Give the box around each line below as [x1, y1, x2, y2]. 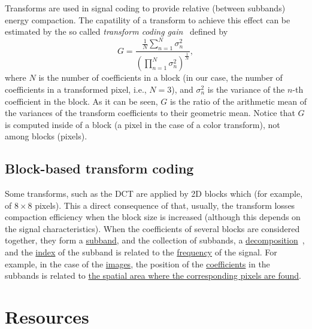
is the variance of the [207, 83, 285, 95]
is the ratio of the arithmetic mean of [169, 95, 307, 107]
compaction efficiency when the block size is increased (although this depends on [5, 211, 301, 223]
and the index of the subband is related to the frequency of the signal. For [5, 246, 277, 258]
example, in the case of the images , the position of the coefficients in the [5, 257, 270, 270]
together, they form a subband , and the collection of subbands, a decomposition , [5, 234, 305, 246]
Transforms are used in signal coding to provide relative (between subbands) [5, 2, 286, 14]
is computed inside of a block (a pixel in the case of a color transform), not [5, 118, 280, 130]
